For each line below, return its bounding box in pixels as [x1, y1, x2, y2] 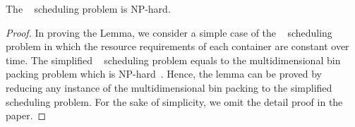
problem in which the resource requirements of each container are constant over [6, 39, 349, 54]
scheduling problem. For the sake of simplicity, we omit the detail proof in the [6, 94, 343, 109]
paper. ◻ [6, 108, 47, 123]
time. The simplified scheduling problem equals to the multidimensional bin [6, 52, 341, 67]
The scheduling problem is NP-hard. [6, 1, 171, 16]
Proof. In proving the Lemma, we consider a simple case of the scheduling [6, 25, 332, 40]
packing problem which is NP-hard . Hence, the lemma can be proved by [6, 66, 322, 81]
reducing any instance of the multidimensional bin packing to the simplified [6, 80, 332, 95]
